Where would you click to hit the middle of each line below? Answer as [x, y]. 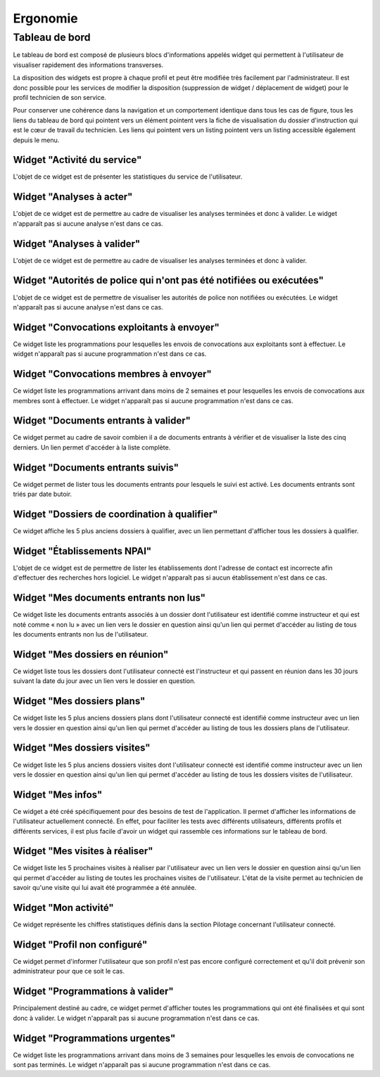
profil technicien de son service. [60, 97]
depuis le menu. [36, 140]
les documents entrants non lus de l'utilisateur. [81, 634]
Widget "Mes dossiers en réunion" [91, 654]
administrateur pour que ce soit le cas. [69, 971]
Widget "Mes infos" [58, 795]
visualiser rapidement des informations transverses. [88, 65]
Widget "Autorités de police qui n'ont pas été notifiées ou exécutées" [168, 280]
